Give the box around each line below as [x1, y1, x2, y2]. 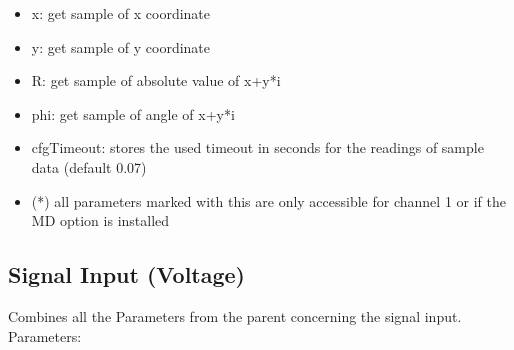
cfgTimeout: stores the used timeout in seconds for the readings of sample [31, 137, 484, 158]
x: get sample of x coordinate [31, 3, 211, 23]
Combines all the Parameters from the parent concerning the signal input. [8, 305, 462, 326]
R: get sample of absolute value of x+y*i [31, 70, 281, 91]
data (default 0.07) [31, 156, 147, 177]
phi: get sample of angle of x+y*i [31, 103, 235, 124]
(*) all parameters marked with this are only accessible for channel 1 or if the [31, 190, 506, 211]
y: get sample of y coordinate [31, 36, 211, 57]
